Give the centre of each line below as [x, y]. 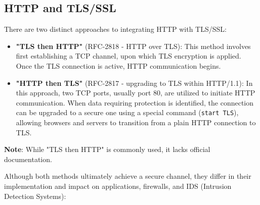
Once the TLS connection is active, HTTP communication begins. [118, 65]
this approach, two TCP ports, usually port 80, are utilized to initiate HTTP [136, 93]
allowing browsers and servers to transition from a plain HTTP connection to [136, 122]
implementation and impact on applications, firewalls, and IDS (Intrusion [118, 186]
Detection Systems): [35, 196]
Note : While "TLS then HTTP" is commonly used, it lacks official [107, 149]
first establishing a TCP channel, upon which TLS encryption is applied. [128, 56]
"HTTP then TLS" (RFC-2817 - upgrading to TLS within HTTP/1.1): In [134, 83]
